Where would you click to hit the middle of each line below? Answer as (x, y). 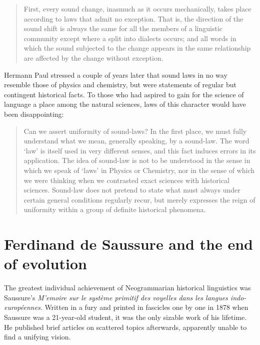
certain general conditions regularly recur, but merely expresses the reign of (139, 199)
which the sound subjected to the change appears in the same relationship (137, 48)
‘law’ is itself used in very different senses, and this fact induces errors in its (140, 150)
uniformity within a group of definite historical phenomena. (115, 209)
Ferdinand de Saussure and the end (128, 244)
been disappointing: (34, 114)
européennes (22, 307)
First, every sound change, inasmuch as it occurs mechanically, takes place (137, 9)
